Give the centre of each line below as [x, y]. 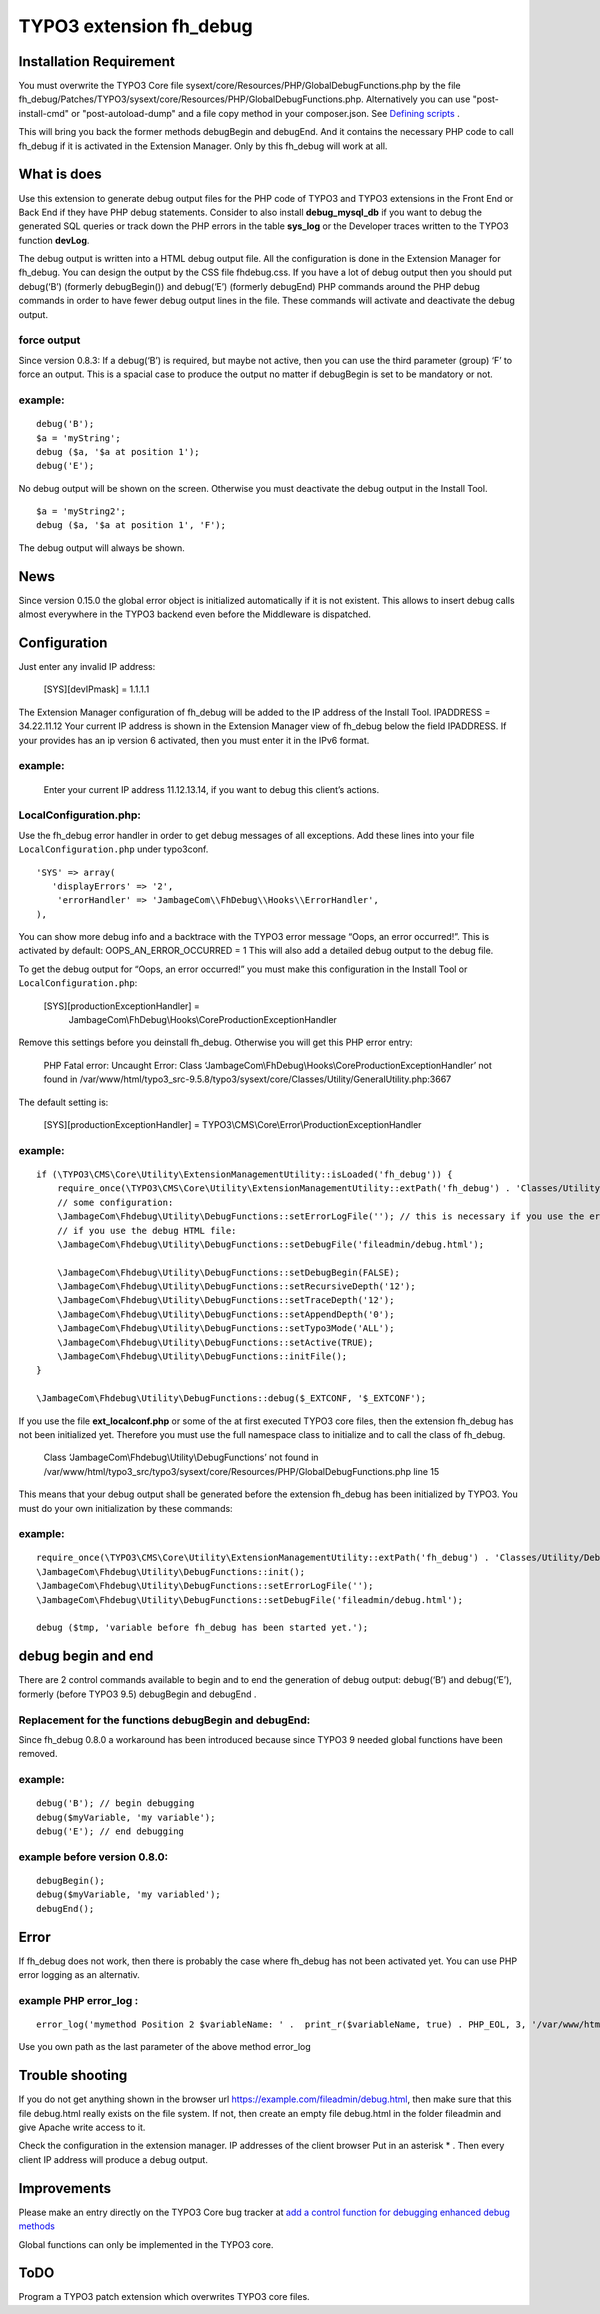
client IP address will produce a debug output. [113, 2159]
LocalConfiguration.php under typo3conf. [113, 849]
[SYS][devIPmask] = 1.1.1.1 [96, 689]
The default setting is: [63, 1102]
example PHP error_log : [78, 2000]
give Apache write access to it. [82, 2127]
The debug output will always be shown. [101, 547]
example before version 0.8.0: [93, 1857]
